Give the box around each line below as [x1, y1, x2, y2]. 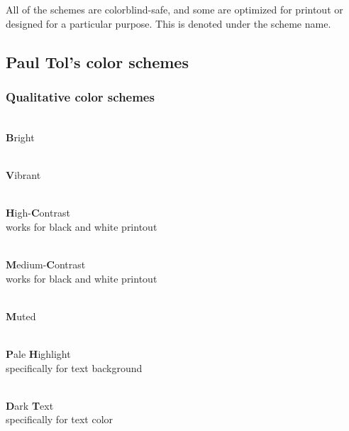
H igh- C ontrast [6, 205, 70, 220]
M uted [6, 308, 36, 323]
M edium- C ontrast [6, 256, 86, 271]
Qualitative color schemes [6, 87, 155, 105]
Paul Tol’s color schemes [6, 50, 189, 72]
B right [6, 129, 35, 144]
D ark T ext [6, 398, 54, 413]
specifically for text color [6, 412, 113, 427]
